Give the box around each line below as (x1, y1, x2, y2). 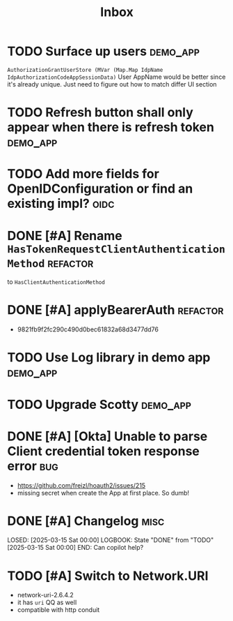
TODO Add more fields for (7, 166, 160, 182)
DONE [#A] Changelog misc (7, 513, 165, 529)
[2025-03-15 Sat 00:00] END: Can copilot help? (7, 544, 144, 552)
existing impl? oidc (7, 196, 115, 211)
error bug (7, 458, 59, 474)
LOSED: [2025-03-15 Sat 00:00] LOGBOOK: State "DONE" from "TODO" (7, 536, 214, 544)
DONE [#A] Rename (7, 227, 123, 244)
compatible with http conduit (17, 606, 100, 614)
